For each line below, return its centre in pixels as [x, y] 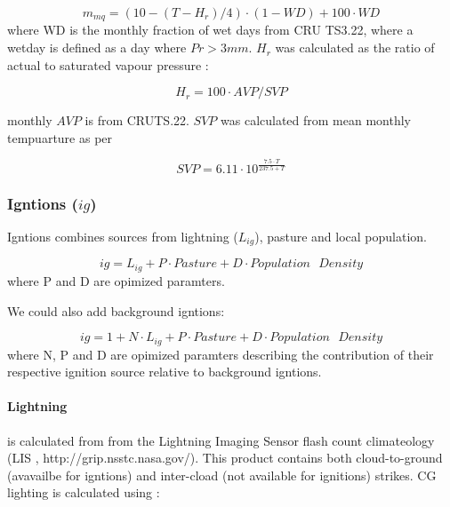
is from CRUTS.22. [137, 120]
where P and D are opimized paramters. [116, 280]
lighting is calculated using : [84, 492]
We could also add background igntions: [116, 310]
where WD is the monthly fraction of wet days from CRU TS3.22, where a [210, 30]
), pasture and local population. [341, 236]
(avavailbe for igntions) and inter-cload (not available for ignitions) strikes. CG [222, 475]
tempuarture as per [60, 137]
